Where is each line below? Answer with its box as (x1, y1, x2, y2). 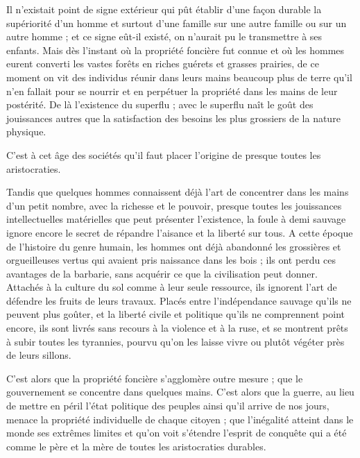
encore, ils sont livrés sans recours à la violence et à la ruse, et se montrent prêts (6, 321, 348, 335)
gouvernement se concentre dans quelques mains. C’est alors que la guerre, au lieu (6, 384, 354, 399)
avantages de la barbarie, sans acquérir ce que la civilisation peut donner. (6, 266, 318, 280)
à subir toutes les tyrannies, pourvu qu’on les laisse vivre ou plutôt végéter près (6, 334, 345, 348)
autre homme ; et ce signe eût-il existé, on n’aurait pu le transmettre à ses (6, 29, 323, 44)
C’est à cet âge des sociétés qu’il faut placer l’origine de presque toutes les (6, 147, 321, 162)
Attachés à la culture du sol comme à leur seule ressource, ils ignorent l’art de (6, 280, 337, 294)
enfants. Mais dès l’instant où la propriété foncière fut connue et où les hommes (6, 42, 345, 57)
